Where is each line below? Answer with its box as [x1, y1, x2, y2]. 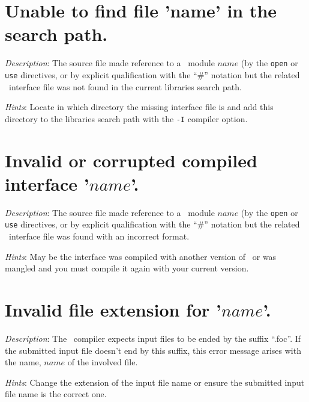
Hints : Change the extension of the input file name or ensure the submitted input [5, 376, 305, 388]
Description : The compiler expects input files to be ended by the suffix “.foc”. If [5, 332, 301, 344]
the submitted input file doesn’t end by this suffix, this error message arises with [5, 344, 301, 356]
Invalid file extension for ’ [5, 297, 221, 322]
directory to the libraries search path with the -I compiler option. [5, 112, 248, 125]
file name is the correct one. [5, 388, 107, 400]
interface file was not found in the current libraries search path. [8, 80, 242, 93]
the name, [5, 356, 41, 368]
